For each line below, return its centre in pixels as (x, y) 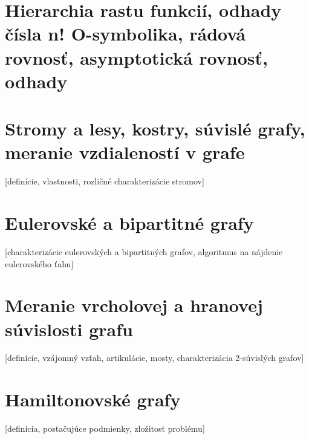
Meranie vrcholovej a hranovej (134, 305)
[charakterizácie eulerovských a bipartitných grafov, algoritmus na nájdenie (144, 251)
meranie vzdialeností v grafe (125, 152)
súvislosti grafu (69, 329)
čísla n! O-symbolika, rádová (125, 34)
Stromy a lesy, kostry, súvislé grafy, (155, 128)
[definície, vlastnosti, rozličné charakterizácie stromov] (105, 181)
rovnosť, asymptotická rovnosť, (136, 57)
